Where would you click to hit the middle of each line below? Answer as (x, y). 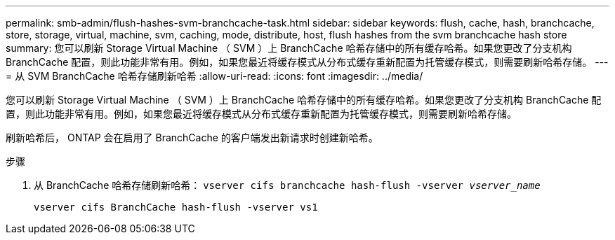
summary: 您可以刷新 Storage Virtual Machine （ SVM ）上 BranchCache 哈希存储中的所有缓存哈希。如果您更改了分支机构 (289, 48)
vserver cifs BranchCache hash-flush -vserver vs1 (176, 207)
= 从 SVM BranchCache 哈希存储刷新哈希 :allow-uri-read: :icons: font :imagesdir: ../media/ (214, 76)
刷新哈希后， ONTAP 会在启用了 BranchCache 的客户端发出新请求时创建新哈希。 (192, 137)
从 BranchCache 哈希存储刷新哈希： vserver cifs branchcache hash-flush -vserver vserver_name (287, 185)
